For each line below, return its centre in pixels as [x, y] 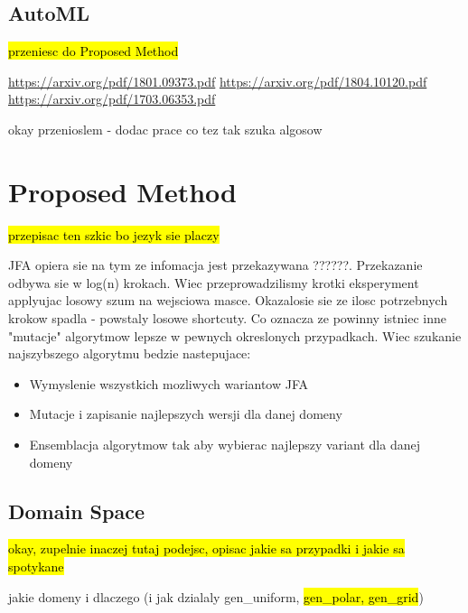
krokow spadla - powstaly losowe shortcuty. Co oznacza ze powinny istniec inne [227, 318]
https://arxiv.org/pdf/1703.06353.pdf [112, 99]
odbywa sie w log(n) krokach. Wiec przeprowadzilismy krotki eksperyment [214, 282]
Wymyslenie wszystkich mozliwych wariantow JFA [169, 383]
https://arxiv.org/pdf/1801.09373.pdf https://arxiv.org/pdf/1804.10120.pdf [218, 81]
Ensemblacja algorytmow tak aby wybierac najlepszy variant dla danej [225, 445]
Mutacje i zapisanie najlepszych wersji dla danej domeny [186, 414]
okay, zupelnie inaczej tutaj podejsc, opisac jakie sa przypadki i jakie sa [206, 548]
